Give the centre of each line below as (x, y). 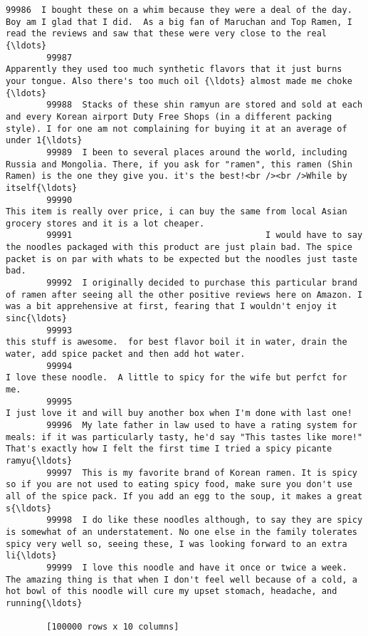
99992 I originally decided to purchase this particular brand (202, 283)
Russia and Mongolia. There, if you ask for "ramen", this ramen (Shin (179, 164)
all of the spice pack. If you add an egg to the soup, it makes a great (184, 496)
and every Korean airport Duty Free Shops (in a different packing (169, 116)
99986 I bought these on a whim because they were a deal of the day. (179, 10)
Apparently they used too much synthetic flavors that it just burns (174, 69)
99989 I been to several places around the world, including (197, 152)
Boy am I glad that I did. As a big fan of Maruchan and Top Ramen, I (179, 22)
